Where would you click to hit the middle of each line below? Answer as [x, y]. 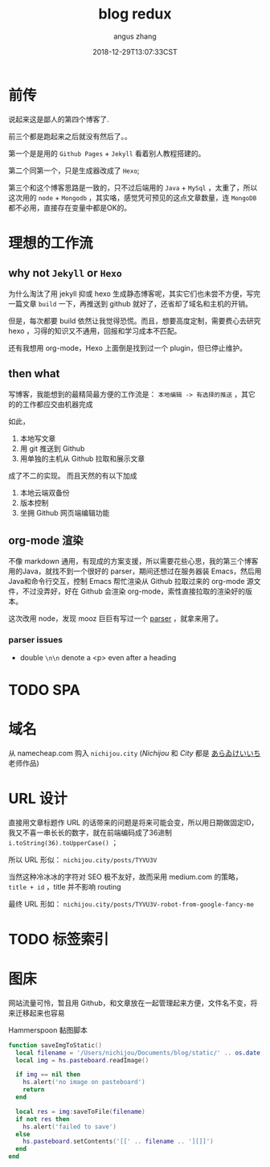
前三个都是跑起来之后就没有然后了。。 [70, 136]
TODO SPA [44, 690]
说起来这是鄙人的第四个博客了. [59, 119]
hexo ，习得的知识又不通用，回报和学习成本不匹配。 [95, 331]
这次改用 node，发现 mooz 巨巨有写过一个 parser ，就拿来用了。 [116, 618]
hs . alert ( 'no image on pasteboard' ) [84, 1083]
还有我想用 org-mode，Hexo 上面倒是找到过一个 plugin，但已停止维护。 [128, 347]
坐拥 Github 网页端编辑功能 [65, 512]
